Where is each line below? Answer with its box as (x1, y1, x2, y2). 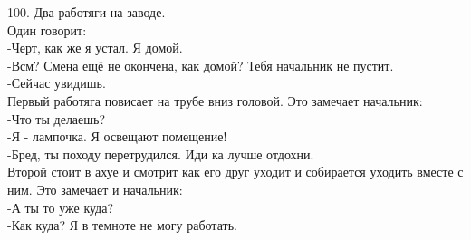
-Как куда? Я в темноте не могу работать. (7, 216, 237, 235)
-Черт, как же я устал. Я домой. (7, 38, 183, 57)
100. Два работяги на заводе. (7, 3, 166, 21)
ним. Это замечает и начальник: (7, 179, 183, 198)
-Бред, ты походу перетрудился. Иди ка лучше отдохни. (7, 144, 314, 163)
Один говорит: (7, 20, 87, 39)
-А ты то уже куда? (7, 197, 114, 216)
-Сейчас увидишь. (7, 73, 106, 92)
